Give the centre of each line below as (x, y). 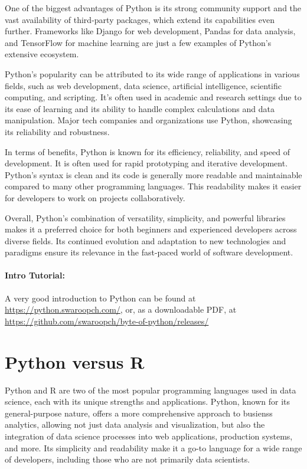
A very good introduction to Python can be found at (100, 298)
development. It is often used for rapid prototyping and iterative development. (146, 163)
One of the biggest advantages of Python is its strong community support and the (153, 8)
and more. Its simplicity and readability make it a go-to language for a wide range (153, 447)
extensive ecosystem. (42, 54)
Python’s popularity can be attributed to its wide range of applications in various (152, 73)
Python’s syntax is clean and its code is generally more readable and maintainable (153, 174)
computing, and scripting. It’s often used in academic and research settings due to (153, 97)
